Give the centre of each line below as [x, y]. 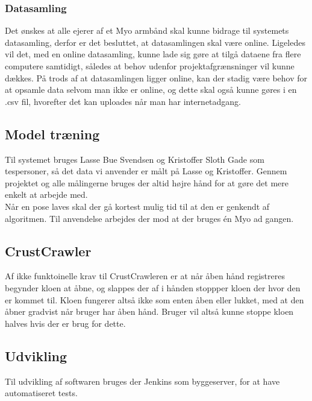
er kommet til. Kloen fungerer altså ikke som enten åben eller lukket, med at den [154, 299]
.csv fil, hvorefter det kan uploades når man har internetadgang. [123, 101]
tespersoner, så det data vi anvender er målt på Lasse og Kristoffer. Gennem [146, 171]
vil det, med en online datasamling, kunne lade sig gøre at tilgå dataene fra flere [153, 54]
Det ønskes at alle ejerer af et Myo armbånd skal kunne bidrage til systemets [147, 30]
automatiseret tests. [41, 393]
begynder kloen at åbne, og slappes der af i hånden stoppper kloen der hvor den [153, 287]
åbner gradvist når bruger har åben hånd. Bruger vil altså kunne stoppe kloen [149, 311]
